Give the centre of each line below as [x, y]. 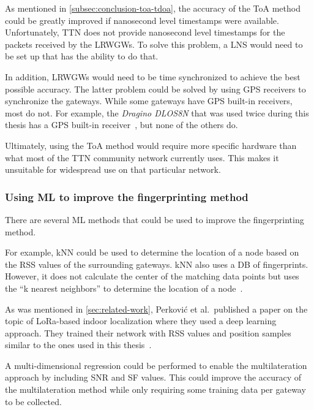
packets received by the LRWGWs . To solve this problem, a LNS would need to [154, 44]
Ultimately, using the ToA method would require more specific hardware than [151, 145]
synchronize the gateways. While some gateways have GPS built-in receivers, [149, 101]
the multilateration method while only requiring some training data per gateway [155, 389]
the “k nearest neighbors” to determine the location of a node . [124, 288]
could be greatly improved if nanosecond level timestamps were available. [142, 20]
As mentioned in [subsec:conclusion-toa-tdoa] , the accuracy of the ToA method [153, 8]
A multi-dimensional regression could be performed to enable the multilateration [156, 365]
